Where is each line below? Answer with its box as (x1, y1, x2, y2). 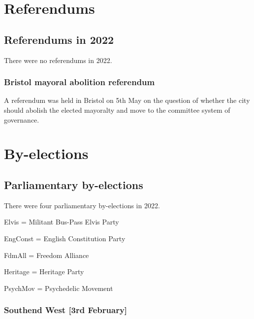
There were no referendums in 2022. (4, 55, 112, 65)
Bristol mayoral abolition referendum (4, 76, 155, 88)
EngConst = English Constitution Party (4, 233, 126, 243)
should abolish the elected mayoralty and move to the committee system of (4, 104, 230, 115)
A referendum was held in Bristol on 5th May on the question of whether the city (4, 95, 250, 105)
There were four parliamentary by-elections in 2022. (4, 200, 160, 210)
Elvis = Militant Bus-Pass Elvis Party (4, 217, 119, 227)
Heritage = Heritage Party (4, 266, 84, 277)
